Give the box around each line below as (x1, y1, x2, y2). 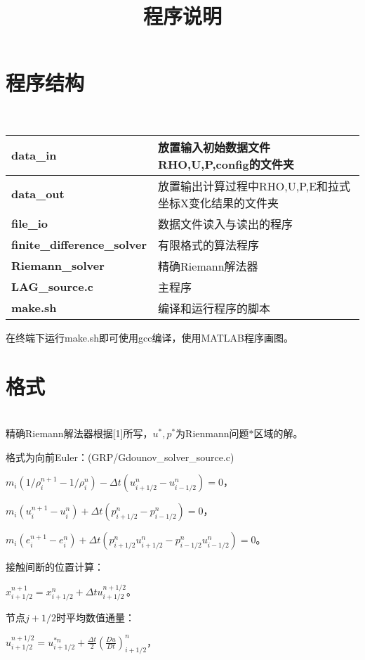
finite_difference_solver (11, 236, 147, 253)
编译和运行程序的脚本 (158, 299, 271, 316)
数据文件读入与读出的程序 (158, 215, 293, 232)
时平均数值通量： (55, 610, 135, 625)
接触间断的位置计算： (6, 559, 104, 574)
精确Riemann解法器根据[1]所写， (6, 426, 153, 441)
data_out (11, 186, 65, 202)
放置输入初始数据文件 (158, 138, 271, 155)
